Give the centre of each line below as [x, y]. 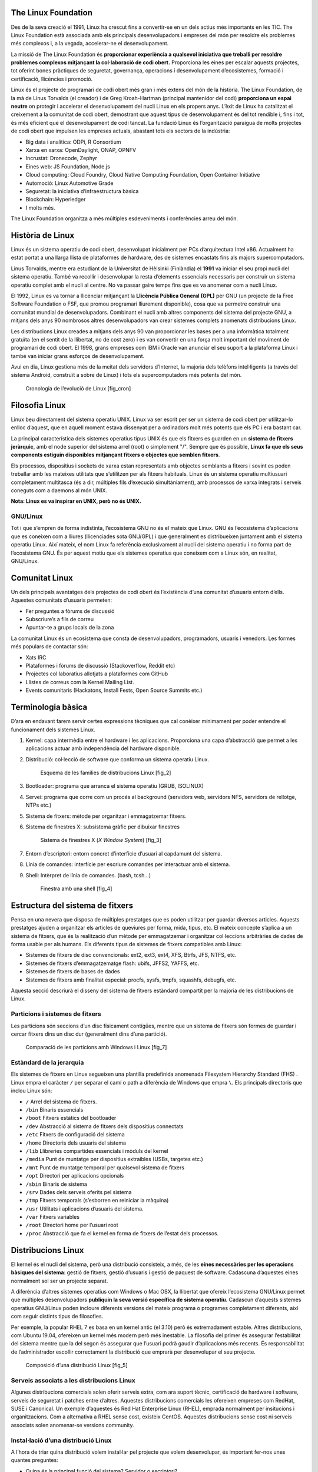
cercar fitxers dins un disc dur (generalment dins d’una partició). [89, 1034]
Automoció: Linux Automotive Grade [70, 183]
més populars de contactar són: [49, 647]
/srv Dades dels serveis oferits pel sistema [79, 1192]
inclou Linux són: [32, 1091]
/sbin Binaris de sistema [57, 1184]
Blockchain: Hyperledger [56, 200]
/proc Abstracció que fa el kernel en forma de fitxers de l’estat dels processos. [122, 1233]
